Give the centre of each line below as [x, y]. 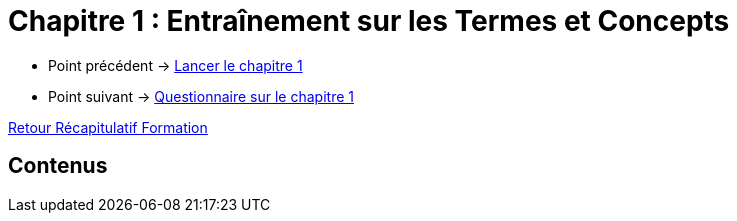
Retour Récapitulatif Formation [108, 127]
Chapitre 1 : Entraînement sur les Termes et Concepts [369, 21]
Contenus [58, 166]
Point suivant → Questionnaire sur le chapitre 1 [201, 96]
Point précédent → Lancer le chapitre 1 [175, 65]
